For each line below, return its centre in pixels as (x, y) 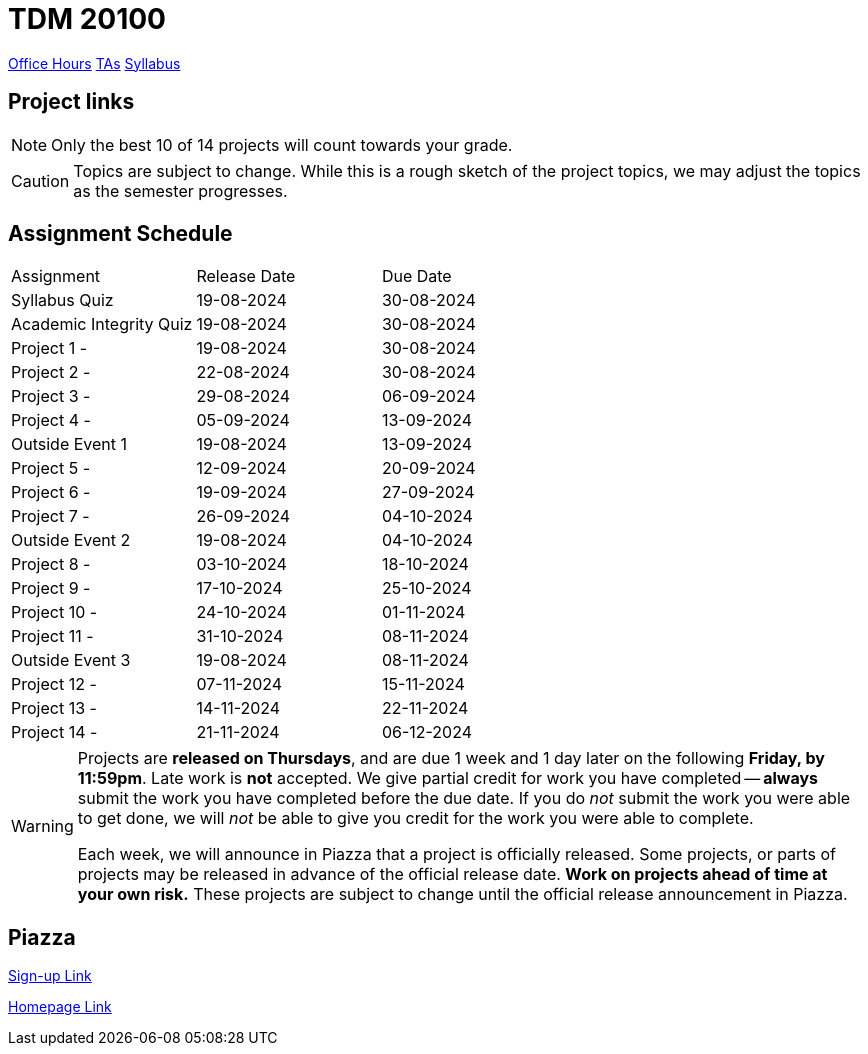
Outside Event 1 (69, 444)
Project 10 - (54, 612)
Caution (40, 180)
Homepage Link (60, 1007)
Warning (42, 826)
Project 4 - (51, 420)
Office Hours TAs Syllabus (94, 63)
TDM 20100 (87, 19)
